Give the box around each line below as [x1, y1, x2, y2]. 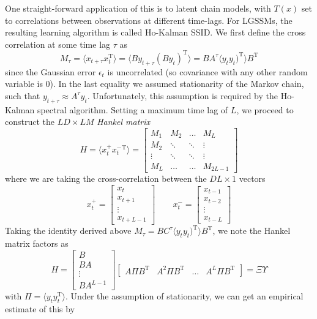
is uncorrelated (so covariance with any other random [107, 65, 308, 78]
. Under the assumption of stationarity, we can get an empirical [65, 290, 304, 302]
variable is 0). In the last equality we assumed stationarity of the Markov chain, [5, 77, 304, 90]
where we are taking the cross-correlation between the [5, 172, 207, 185]
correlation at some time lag [5, 37, 111, 50]
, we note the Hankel [212, 224, 291, 237]
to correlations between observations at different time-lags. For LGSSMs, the [5, 13, 293, 26]
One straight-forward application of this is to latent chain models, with [5, 2, 271, 14]
